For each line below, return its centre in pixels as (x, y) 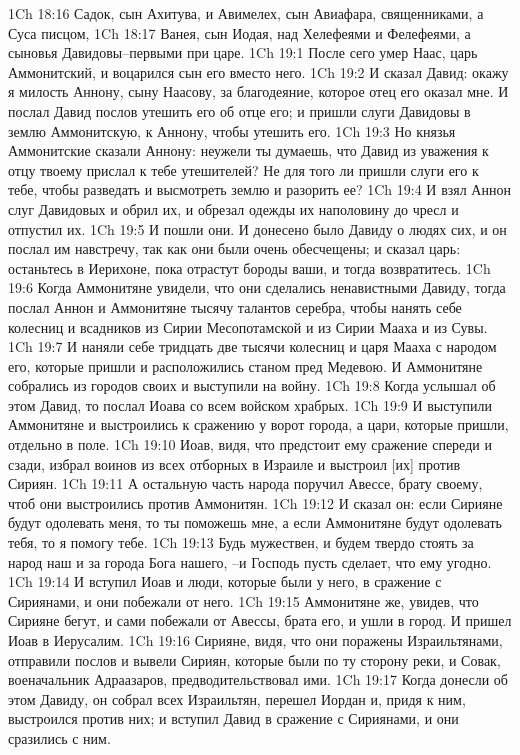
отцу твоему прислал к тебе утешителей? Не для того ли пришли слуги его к (243, 169)
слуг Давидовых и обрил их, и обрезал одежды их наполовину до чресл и (233, 208)
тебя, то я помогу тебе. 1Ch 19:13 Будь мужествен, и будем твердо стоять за (241, 542)
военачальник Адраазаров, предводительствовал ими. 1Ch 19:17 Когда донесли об (258, 679)
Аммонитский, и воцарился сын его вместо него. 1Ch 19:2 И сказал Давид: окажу (258, 71)
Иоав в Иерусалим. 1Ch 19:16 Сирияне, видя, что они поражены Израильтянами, (255, 640)
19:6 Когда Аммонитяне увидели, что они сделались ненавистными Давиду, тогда (257, 287)
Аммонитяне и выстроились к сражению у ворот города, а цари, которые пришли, (258, 424)
